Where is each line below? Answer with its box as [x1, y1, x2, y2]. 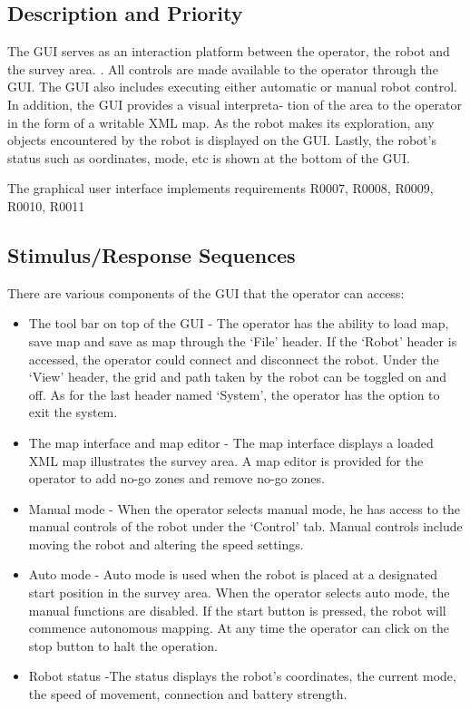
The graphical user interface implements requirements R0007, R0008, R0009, [7, 179, 434, 198]
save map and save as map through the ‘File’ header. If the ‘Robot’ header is [28, 331, 457, 350]
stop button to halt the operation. [28, 636, 219, 655]
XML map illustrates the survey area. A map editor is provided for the [28, 451, 424, 470]
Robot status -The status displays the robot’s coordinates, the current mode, [28, 666, 456, 685]
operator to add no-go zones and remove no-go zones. [28, 469, 325, 488]
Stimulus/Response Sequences [7, 240, 296, 268]
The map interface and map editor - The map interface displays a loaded [28, 432, 434, 452]
